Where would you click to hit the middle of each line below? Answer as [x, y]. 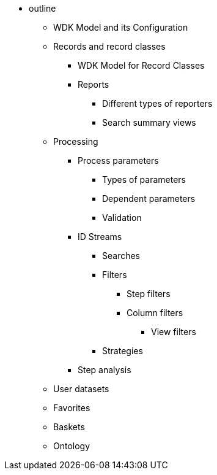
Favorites [72, 408]
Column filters [155, 313]
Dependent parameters [149, 199]
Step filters [149, 294]
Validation [122, 218]
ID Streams [100, 237]
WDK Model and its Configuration [121, 27]
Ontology [72, 446]
